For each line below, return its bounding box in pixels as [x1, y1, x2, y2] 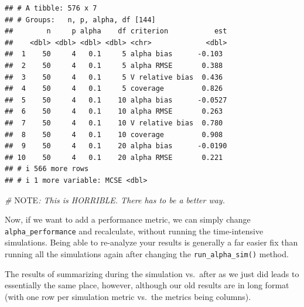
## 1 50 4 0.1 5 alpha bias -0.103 [5, 50, 223, 59]
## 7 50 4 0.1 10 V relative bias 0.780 [5, 118, 223, 127]
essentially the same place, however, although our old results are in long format [5, 279, 289, 291]
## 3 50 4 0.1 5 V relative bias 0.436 [5, 73, 223, 81]
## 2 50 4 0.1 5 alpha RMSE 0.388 [5, 61, 223, 70]
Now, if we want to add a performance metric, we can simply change [5, 213, 251, 226]
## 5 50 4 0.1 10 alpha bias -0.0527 [5, 95, 227, 104]
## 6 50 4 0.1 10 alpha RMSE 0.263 [5, 107, 223, 116]
